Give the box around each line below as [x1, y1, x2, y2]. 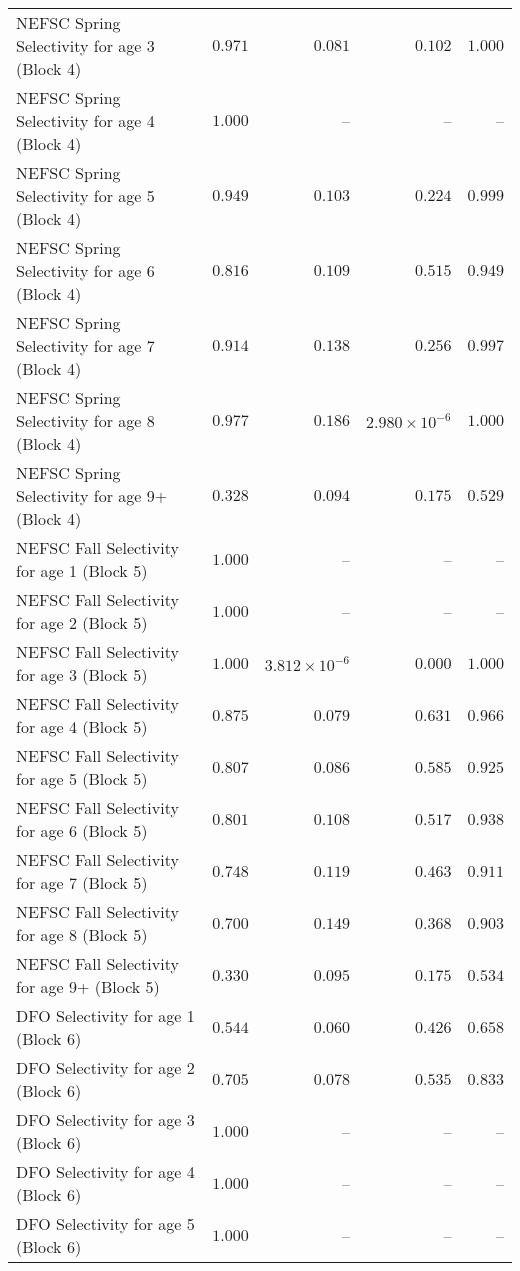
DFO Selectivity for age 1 [16, 1004, 195, 1027]
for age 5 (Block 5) [16, 767, 148, 790]
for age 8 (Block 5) [16, 923, 148, 946]
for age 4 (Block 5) [16, 715, 148, 738]
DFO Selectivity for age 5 [16, 1212, 195, 1235]
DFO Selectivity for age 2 [16, 1056, 195, 1079]
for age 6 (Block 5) [16, 819, 148, 842]
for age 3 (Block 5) [16, 663, 148, 686]
